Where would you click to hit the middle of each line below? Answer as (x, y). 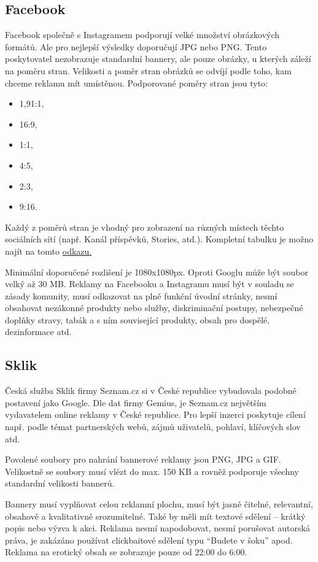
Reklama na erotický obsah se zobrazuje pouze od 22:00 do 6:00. (126, 552)
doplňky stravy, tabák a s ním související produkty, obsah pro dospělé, (138, 319)
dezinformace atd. (38, 332)
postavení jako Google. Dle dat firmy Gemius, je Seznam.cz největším (136, 402)
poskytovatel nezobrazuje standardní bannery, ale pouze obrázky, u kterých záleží (158, 59)
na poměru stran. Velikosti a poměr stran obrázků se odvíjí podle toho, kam (148, 70)
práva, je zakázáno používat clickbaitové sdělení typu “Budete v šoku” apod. (149, 540)
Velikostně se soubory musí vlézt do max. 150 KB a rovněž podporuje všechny (152, 471)
